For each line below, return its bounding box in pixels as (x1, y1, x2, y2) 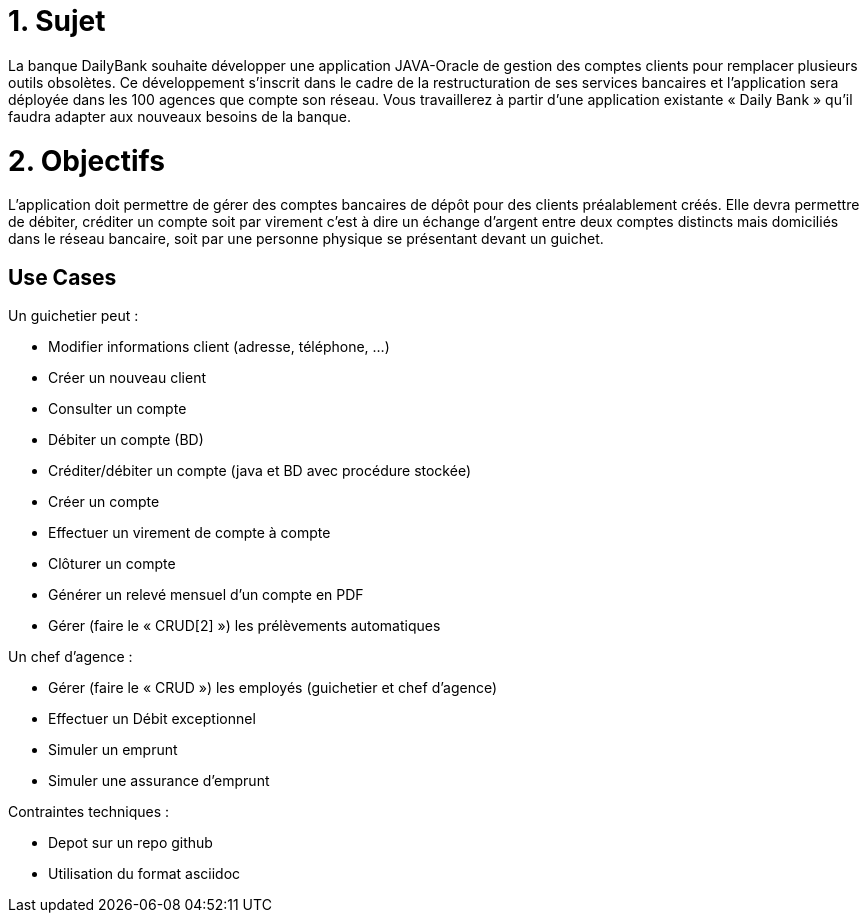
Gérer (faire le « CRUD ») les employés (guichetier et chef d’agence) (48, 679, 498, 697)
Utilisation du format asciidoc (48, 865, 241, 883)
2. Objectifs (8, 143, 165, 178)
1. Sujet (8, 4, 106, 38)
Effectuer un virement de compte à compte (48, 524, 331, 542)
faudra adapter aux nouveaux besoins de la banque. (8, 107, 351, 125)
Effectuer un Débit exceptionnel (48, 710, 256, 728)
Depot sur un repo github (48, 834, 213, 852)
